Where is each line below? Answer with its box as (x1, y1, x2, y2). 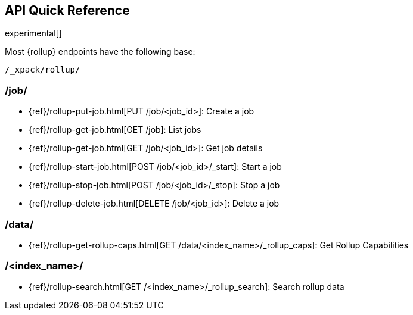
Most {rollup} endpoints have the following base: (5, 46, 195, 57)
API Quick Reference (5, 3, 130, 18)
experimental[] (5, 28, 62, 39)
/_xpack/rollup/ (5, 65, 80, 75)
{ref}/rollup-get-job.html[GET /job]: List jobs (29, 124, 201, 135)
